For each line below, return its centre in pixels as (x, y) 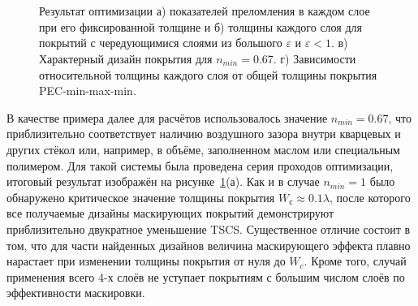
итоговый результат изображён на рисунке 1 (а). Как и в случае (163, 181)
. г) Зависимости (315, 58)
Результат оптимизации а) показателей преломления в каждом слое (205, 11)
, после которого (370, 197)
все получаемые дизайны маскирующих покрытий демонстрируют (170, 213)
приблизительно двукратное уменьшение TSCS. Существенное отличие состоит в (209, 228)
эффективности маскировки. (76, 293)
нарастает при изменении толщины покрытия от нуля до (146, 261)
